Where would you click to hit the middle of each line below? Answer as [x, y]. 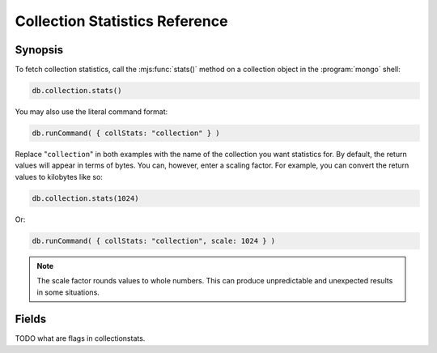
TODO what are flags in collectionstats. [80, 338]
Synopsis [39, 50]
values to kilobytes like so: [59, 176]
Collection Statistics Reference [121, 21]
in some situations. [68, 292]
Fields [31, 319]
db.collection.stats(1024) [85, 198]
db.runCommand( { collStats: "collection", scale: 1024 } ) [154, 240]
